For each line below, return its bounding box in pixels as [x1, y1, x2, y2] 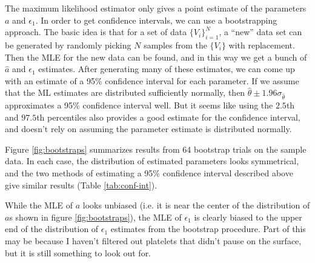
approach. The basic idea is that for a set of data [5, 25, 187, 38]
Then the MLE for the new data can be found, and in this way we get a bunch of [5, 50, 307, 63]
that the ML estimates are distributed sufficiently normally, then [5, 86, 245, 99]
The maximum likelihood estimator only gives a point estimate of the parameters [5, 2, 307, 14]
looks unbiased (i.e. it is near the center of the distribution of [82, 199, 310, 211]
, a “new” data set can [219, 25, 302, 38]
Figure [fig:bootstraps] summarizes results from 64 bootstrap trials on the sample [5, 142, 307, 155]
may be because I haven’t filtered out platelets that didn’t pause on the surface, [5, 235, 302, 247]
